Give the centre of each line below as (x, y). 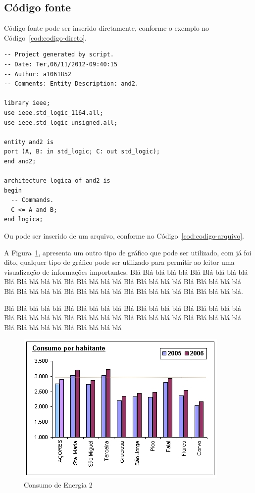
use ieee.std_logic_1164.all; (54, 113)
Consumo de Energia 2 (58, 485)
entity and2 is (29, 142)
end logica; (24, 220)
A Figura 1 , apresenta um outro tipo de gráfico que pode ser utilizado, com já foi (128, 252)
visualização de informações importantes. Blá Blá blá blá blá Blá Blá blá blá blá (126, 271)
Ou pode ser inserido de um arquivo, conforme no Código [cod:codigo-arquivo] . (124, 236)
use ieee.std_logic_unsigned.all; (61, 123)
